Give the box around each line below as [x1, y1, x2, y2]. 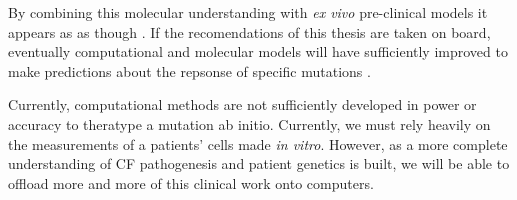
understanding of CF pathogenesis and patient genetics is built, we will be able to [8, 153, 510, 174]
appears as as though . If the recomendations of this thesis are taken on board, [8, 21, 491, 42]
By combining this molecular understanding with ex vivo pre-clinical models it [8, 2, 488, 22]
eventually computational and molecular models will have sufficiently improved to [8, 41, 508, 62]
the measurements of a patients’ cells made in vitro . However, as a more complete [8, 133, 508, 154]
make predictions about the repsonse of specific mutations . [8, 60, 371, 81]
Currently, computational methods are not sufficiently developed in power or [8, 94, 477, 115]
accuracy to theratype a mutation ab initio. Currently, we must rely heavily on [8, 113, 491, 134]
